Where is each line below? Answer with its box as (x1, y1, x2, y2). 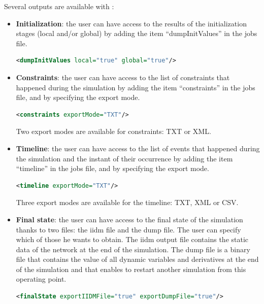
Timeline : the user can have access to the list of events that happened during (16, 143, 260, 153)
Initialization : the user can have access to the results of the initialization (16, 18, 247, 28)
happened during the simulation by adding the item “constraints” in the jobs (16, 82, 255, 92)
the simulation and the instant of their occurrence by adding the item (16, 153, 233, 163)
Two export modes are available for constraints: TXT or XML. (16, 126, 211, 137)
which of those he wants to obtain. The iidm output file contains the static (16, 234, 249, 245)
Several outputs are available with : (4, 1, 114, 11)
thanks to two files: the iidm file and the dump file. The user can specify (16, 224, 241, 234)
